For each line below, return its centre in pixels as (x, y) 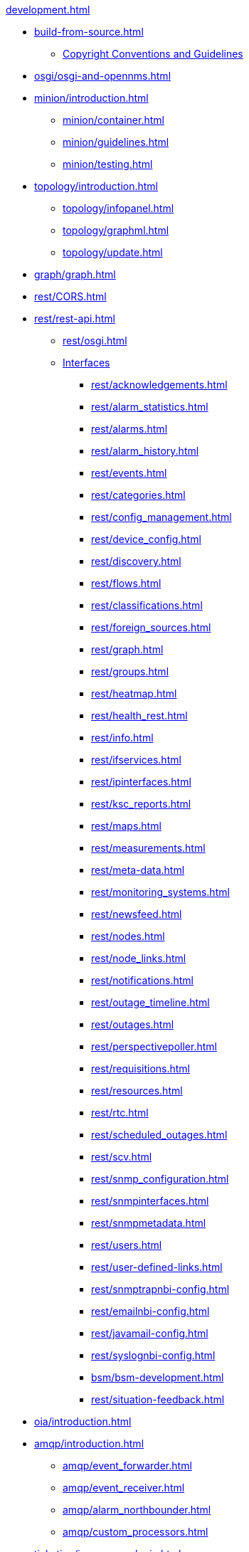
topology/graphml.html (116, 230)
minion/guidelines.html (116, 142)
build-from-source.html (89, 32)
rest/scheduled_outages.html (159, 1135)
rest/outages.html (133, 1024)
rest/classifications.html (147, 605)
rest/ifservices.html (136, 760)
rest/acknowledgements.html (159, 385)
